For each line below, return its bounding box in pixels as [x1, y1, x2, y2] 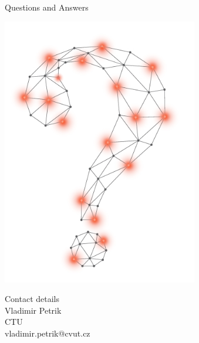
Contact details [5, 293, 60, 305]
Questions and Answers [5, 1, 89, 13]
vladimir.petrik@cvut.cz [5, 327, 90, 339]
